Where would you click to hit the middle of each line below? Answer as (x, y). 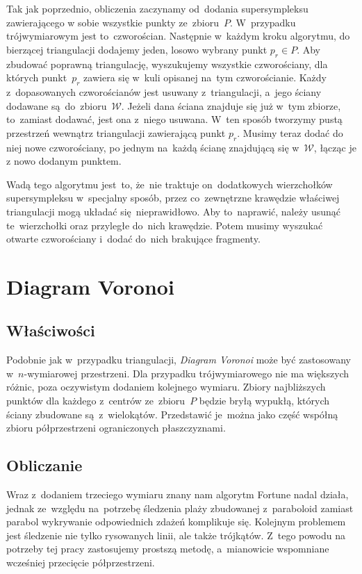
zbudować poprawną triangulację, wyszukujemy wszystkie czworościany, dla (167, 64)
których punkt (37, 77)
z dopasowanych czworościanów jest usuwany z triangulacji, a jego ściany (164, 91)
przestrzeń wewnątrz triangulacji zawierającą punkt (116, 132)
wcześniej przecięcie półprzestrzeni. (81, 563)
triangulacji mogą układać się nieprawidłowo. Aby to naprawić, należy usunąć (174, 211)
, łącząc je (335, 147)
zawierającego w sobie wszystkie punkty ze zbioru (113, 22)
